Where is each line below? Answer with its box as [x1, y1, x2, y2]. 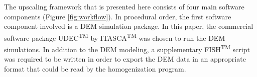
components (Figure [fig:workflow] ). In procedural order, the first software [4, 11, 231, 21]
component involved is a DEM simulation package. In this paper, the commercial [4, 21, 253, 31]
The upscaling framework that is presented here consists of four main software [4, 1, 244, 11]
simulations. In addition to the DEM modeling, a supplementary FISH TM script [4, 43, 250, 54]
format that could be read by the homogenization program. [4, 63, 186, 74]
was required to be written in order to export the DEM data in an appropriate [4, 54, 246, 64]
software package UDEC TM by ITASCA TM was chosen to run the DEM [4, 31, 225, 43]
